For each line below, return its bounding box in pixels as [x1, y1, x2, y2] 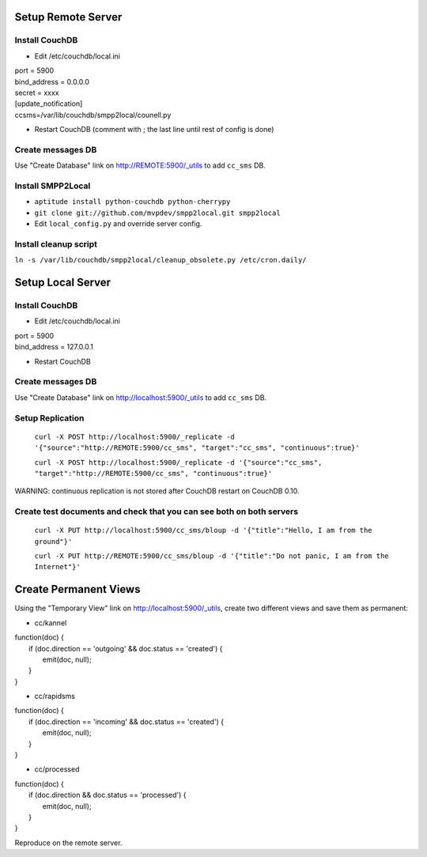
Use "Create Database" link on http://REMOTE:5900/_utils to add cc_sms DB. [14, 160, 266, 170]
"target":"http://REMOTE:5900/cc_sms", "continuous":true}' [34, 469, 273, 478]
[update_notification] [14, 99, 83, 108]
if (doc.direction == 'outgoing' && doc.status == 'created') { [28, 644, 223, 653]
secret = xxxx [14, 88, 59, 97]
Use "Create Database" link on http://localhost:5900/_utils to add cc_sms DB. [14, 392, 267, 402]
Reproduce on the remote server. [14, 838, 123, 848]
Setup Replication [14, 412, 85, 423]
